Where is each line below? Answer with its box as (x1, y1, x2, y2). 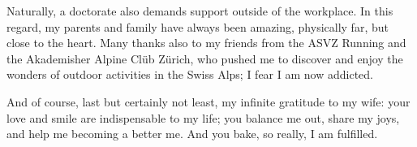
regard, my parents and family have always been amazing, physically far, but (6, 18, 389, 35)
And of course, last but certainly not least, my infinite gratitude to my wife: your (6, 93, 411, 110)
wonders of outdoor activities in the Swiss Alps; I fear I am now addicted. (6, 66, 373, 83)
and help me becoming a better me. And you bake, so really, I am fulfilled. (6, 125, 378, 142)
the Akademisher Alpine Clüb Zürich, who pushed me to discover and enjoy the (6, 50, 403, 67)
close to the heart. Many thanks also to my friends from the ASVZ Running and (6, 34, 406, 51)
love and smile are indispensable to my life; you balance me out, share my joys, (6, 109, 400, 126)
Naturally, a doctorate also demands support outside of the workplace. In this (6, 2, 393, 19)
